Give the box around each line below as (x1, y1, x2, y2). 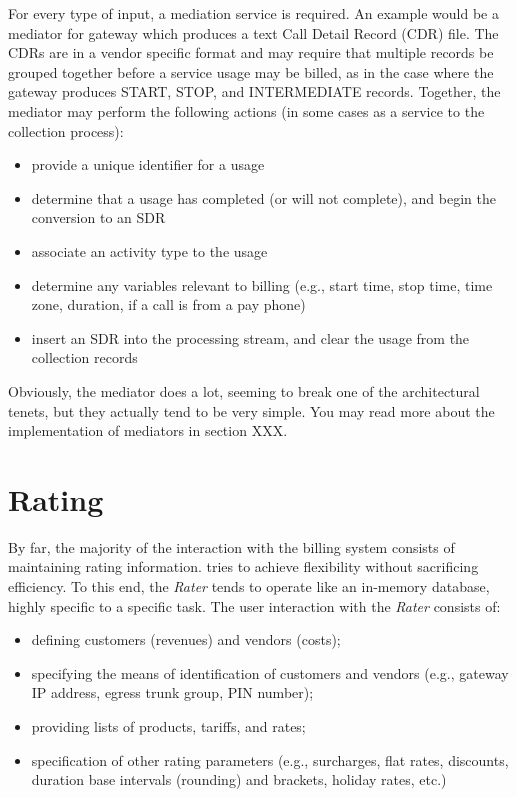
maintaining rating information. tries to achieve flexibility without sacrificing (8, 556, 479, 577)
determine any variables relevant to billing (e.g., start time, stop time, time (31, 274, 493, 295)
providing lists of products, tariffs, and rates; (31, 715, 306, 736)
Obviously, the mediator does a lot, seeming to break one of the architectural (8, 380, 480, 401)
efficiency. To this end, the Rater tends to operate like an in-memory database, (8, 576, 490, 596)
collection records (31, 347, 138, 368)
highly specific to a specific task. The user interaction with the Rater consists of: (8, 595, 501, 616)
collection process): (8, 120, 124, 141)
